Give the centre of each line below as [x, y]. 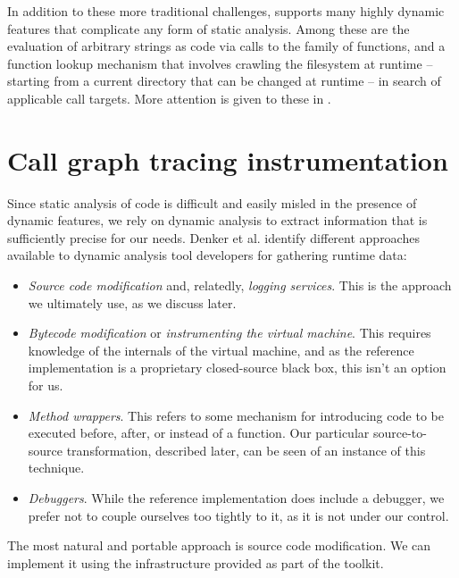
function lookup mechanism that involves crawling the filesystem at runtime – [220, 63]
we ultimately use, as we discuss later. [132, 302]
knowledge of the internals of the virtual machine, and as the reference [221, 350]
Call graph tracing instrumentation [228, 159]
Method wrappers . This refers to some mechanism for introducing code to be [236, 415]
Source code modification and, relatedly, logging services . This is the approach [240, 285]
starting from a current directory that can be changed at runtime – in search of [224, 81]
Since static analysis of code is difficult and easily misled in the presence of [212, 202]
